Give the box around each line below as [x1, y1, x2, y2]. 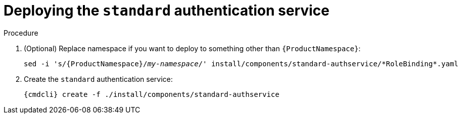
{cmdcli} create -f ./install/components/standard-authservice [24, 90, 280, 98]
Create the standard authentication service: [24, 74, 173, 83]
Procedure [4, 28, 38, 37]
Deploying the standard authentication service [4, 2, 330, 19]
